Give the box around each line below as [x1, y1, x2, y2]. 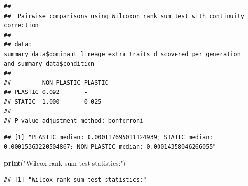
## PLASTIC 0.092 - [4, 89, 88, 96]
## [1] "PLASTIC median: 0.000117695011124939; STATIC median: [4, 133, 213, 141]
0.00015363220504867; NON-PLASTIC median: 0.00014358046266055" [4, 143, 216, 150]
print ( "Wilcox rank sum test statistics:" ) [4, 157, 126, 167]
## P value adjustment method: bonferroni [4, 117, 143, 125]
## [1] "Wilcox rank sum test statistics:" [4, 176, 147, 183]
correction [4, 22, 39, 29]
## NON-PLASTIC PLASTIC [4, 79, 108, 86]
